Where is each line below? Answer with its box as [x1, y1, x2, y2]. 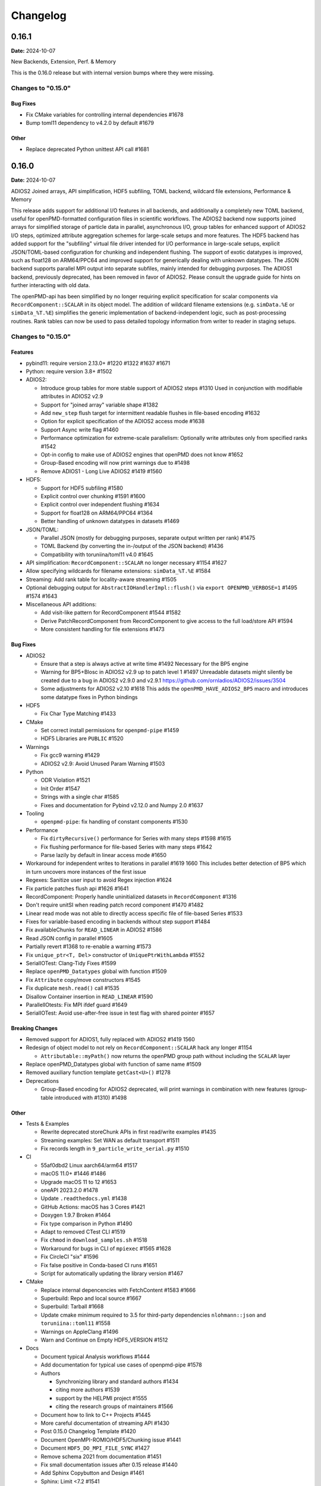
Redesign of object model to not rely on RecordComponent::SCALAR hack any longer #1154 [26, 1044, 253, 1051]
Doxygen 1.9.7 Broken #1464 [40, 1211, 111, 1219]
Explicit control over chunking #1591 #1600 [40, 492, 146, 499]
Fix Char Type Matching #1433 [40, 710, 116, 717]
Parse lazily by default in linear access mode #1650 [40, 851, 166, 858]
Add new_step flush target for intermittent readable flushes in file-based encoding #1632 [40, 410, 260, 417]
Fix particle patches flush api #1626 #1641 [26, 884, 129, 892]
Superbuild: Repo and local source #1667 [40, 1295, 142, 1302]
